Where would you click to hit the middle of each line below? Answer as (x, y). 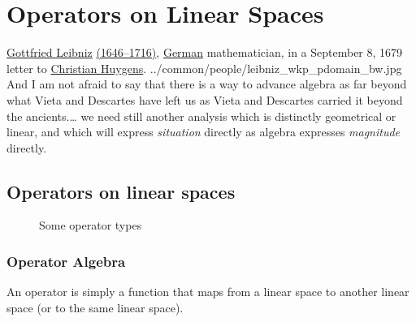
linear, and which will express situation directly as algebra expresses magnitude (204, 132)
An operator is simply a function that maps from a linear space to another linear (208, 292)
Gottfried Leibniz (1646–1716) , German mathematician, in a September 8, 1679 (205, 52)
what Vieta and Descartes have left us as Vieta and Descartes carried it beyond (205, 99)
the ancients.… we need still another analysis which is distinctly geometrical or (201, 116)
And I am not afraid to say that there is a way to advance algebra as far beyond (207, 84)
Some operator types (91, 225)
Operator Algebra (66, 261)
